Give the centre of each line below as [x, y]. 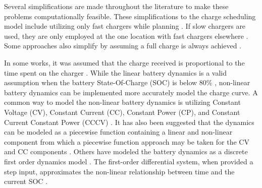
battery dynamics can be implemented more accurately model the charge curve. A [131, 92]
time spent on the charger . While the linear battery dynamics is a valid [115, 72]
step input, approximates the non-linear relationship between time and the [119, 171]
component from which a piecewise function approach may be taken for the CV [127, 141]
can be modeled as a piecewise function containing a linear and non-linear [118, 132]
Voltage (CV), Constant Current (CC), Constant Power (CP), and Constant [122, 112]
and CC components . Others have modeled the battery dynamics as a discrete [126, 151]
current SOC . [26, 181]
